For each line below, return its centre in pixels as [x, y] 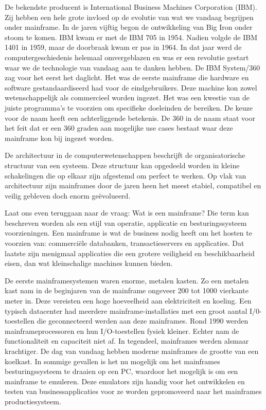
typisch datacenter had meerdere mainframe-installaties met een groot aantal [126, 310]
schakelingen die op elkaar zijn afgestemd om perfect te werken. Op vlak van [126, 175]
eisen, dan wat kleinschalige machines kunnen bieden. [89, 263]
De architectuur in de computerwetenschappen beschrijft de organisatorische [125, 155]
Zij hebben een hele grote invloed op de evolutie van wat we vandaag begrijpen [129, 17]
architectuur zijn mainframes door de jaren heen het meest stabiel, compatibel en [133, 185]
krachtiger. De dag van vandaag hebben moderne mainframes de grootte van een [132, 351]
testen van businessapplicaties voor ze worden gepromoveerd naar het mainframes [133, 391]
